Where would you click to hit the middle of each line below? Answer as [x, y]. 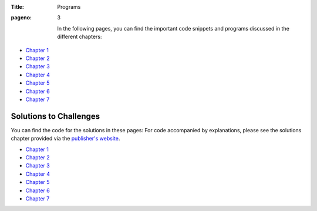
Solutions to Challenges [55, 116]
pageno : [21, 18]
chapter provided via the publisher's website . [65, 139]
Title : [18, 7]
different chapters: [80, 37]
